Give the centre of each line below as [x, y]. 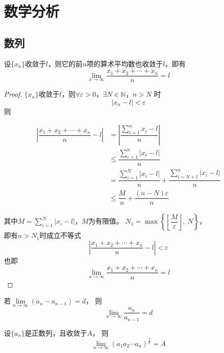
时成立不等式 [60, 235]
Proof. [13, 94]
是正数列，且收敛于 [56, 332]
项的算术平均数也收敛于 [125, 63]
